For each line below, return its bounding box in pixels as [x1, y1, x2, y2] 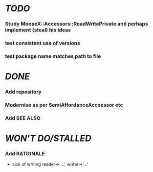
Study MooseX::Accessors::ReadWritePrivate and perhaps [5, 21, 148, 27]
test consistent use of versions [5, 40, 81, 47]
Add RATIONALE [5, 150, 45, 157]
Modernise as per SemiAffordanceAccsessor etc [5, 101, 123, 108]
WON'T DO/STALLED [5, 133, 91, 144]
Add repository [5, 89, 42, 96]
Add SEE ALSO [5, 115, 41, 122]
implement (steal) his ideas [5, 26, 71, 33]
